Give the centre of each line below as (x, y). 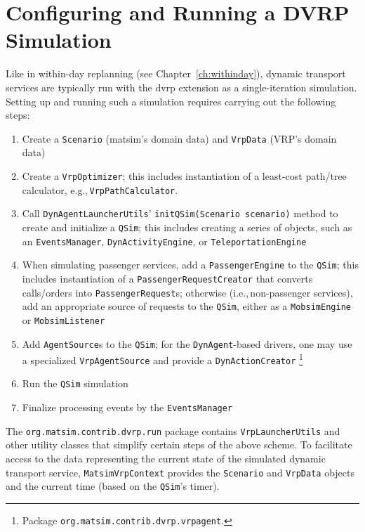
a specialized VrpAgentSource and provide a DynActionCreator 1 (162, 359)
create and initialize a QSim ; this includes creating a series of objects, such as (187, 227)
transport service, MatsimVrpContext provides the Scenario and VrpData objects (180, 472)
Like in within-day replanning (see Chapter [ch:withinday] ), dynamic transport (176, 73)
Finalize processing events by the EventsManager (127, 407)
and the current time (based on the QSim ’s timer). (113, 486)
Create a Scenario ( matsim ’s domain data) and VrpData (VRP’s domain (179, 138)
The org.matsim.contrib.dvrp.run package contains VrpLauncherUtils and (173, 430)
